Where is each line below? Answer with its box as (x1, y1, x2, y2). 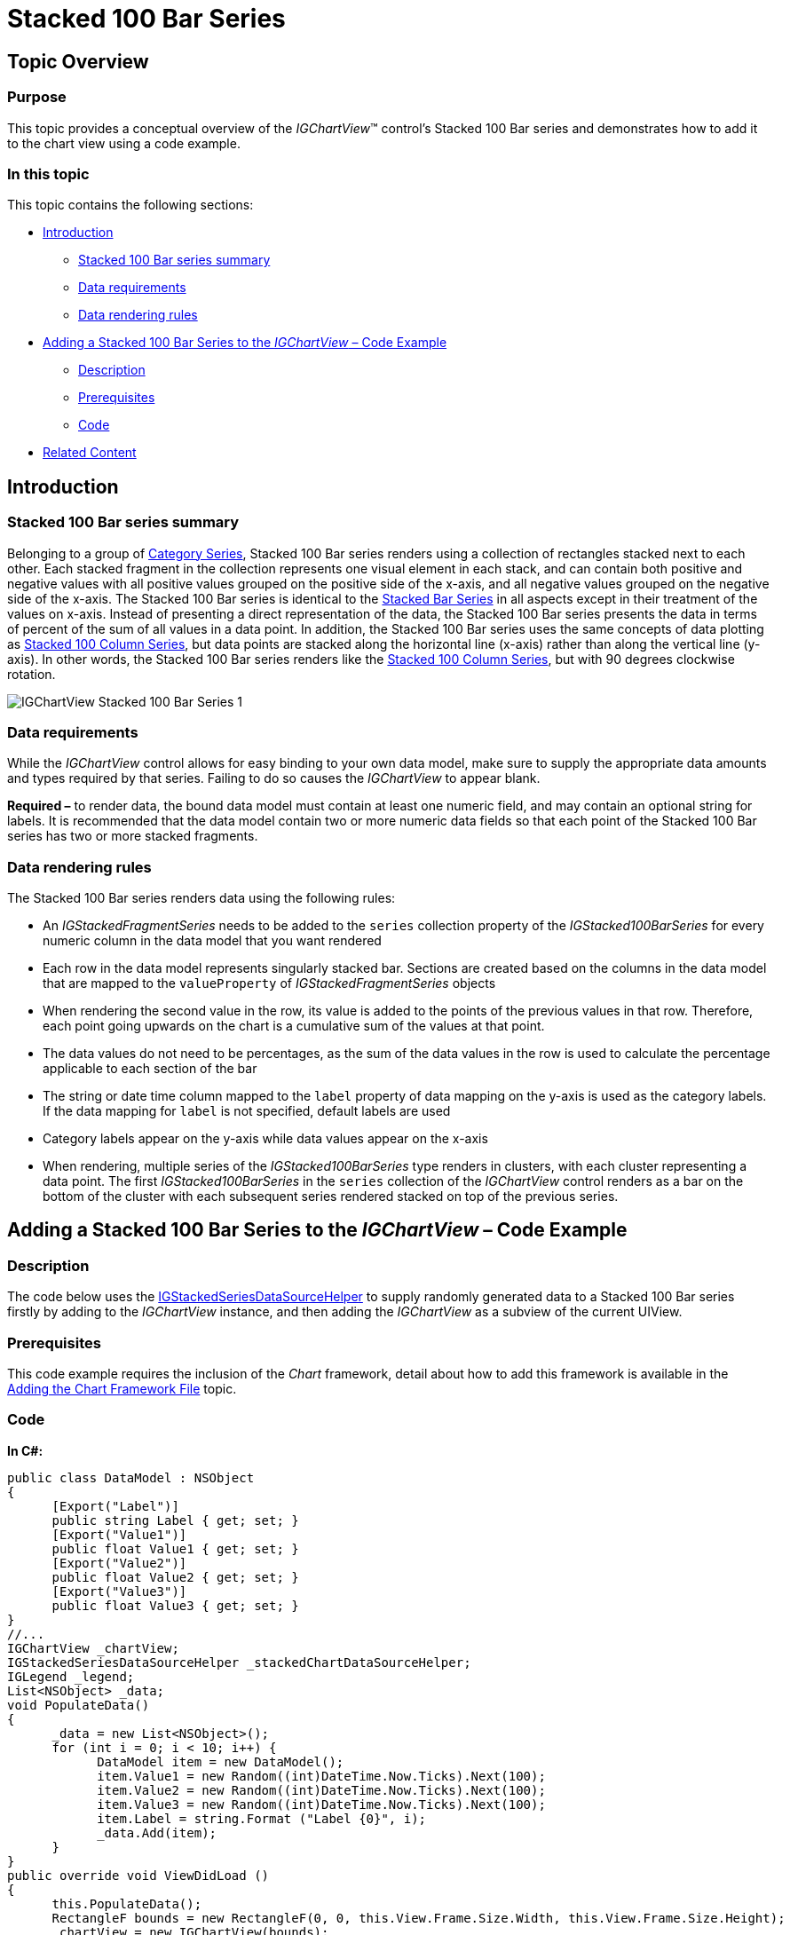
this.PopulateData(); (51, 1896, 202, 1911)
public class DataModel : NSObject (7, 1470, 255, 1485)
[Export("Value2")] (51, 1555, 187, 1570)
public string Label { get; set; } (51, 1512, 299, 1528)
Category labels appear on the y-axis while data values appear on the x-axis (43, 1131, 488, 1147)
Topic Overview (7, 50, 149, 73)
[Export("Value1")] (51, 1527, 187, 1542)
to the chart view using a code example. (7, 135, 241, 151)
